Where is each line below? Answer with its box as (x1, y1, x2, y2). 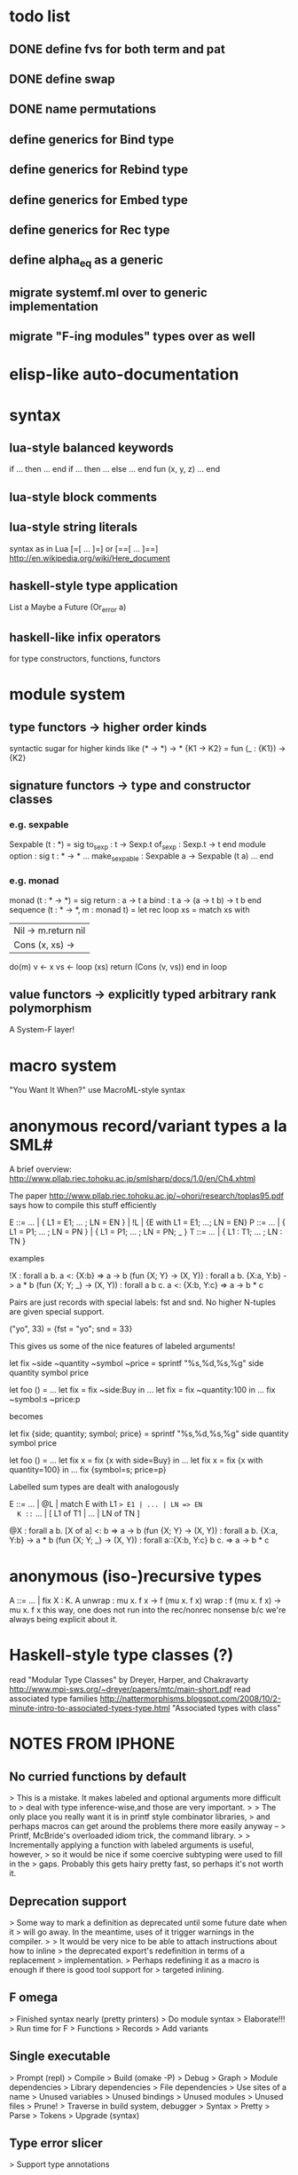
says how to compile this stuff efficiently (9, 1200, 157, 1211)
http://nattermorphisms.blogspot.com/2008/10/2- (99, 1693, 282, 1704)
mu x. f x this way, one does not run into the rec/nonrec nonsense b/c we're (9, 1605, 286, 1615)
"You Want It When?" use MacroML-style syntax (9, 1085, 186, 1095)
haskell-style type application (9, 578, 178, 593)
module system (9, 685, 126, 704)
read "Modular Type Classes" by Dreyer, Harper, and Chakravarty (9, 1675, 249, 1685)
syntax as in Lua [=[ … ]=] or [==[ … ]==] (9, 543, 159, 554)
